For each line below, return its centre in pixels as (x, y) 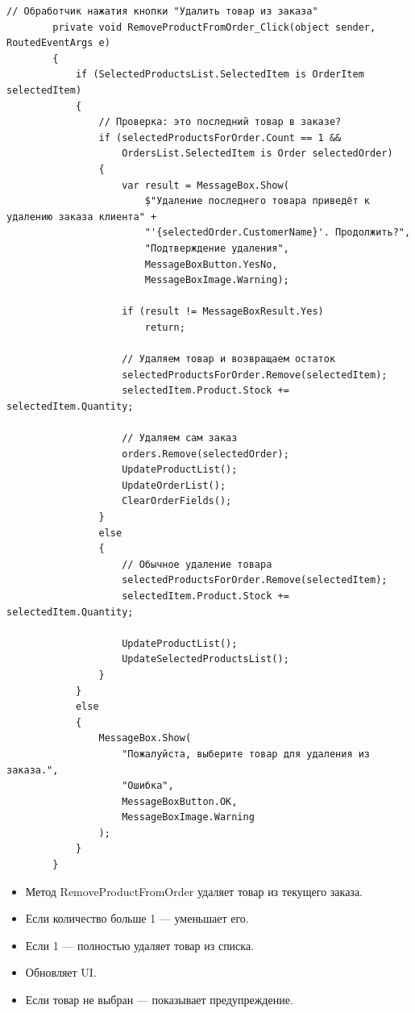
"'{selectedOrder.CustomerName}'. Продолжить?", (278, 233)
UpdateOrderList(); (174, 485)
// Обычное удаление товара (197, 564)
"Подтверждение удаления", (217, 248)
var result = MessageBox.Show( (205, 185)
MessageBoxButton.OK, (180, 801)
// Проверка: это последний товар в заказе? (220, 122)
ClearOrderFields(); (177, 501)
